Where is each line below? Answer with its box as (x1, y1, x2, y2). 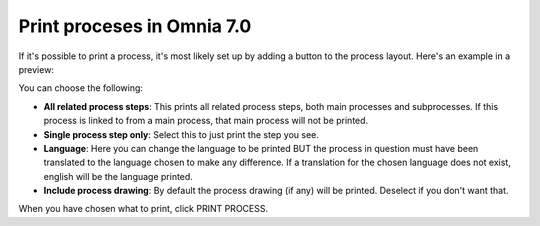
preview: (18, 63, 55, 75)
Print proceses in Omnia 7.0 (18, 15, 252, 37)
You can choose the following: (18, 82, 144, 94)
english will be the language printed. (43, 170, 194, 182)
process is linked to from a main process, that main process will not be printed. (43, 115, 369, 127)
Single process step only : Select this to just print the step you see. (43, 128, 319, 140)
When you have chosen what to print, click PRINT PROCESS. (18, 203, 269, 215)
